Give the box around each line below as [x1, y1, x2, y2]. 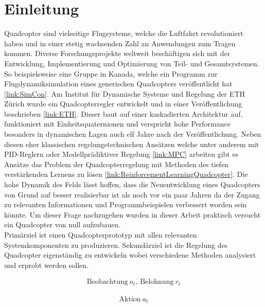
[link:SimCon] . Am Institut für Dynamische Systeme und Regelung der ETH [4, 88, 245, 99]
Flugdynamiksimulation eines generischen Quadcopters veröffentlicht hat [4, 78, 233, 89]
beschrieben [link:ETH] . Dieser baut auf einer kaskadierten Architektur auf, [4, 108, 243, 119]
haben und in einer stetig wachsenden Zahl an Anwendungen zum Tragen [4, 38, 236, 48]
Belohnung [140, 278, 174, 286]
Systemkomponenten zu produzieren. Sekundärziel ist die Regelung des [4, 239, 228, 250]
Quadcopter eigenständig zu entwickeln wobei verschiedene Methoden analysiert [4, 249, 256, 260]
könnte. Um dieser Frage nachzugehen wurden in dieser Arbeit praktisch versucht [4, 209, 261, 220]
